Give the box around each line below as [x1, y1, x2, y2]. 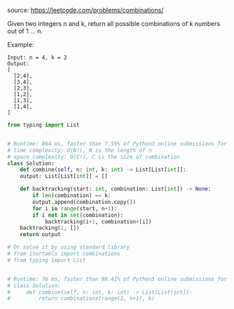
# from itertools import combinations [7, 250, 121, 257]
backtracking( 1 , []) [20, 224, 80, 232]
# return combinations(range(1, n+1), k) [7, 295, 156, 302]
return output [20, 231, 61, 238]
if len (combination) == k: [32, 192, 111, 199]
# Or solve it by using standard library [7, 244, 130, 251]
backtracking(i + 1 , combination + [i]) [44, 218, 152, 225]
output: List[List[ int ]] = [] [20, 173, 109, 180]
